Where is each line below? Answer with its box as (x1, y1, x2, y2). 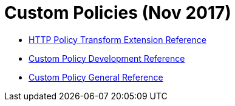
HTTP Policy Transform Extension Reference (29, 34, 206, 45)
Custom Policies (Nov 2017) (4, 2, 231, 23)
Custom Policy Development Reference (29, 53, 185, 64)
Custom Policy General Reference (29, 71, 163, 82)
